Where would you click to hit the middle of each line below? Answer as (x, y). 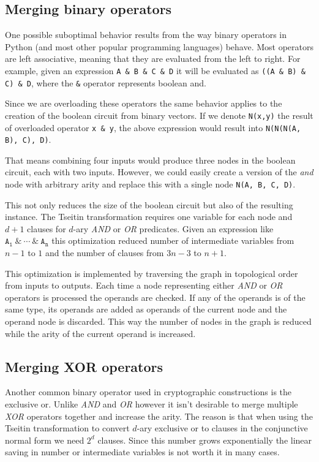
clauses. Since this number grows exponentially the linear (205, 440)
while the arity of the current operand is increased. (100, 333)
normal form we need (45, 440)
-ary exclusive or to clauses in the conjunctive (222, 428)
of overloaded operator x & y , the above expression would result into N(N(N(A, (153, 127)
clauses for (47, 228)
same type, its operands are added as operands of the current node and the (146, 309)
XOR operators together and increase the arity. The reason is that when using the (159, 416)
